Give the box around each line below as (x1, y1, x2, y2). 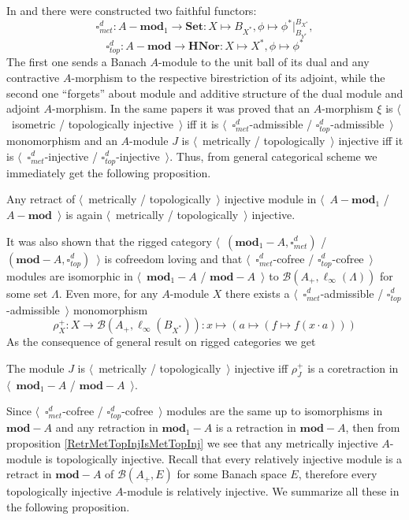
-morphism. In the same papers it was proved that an (51, 100, 310, 117)
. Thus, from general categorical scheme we (169, 147, 377, 164)
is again (65, 206, 102, 222)
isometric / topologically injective (11, 115, 174, 132)
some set (6, 284, 48, 301)
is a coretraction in (307, 359, 399, 376)
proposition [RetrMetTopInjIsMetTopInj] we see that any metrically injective (6, 434, 378, 451)
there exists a (225, 284, 290, 301)
